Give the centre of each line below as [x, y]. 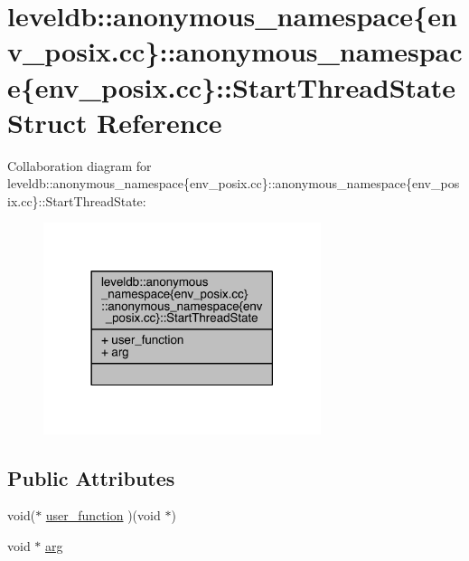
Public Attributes [91, 477]
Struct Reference [115, 122]
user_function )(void [103, 515]
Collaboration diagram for [80, 165]
